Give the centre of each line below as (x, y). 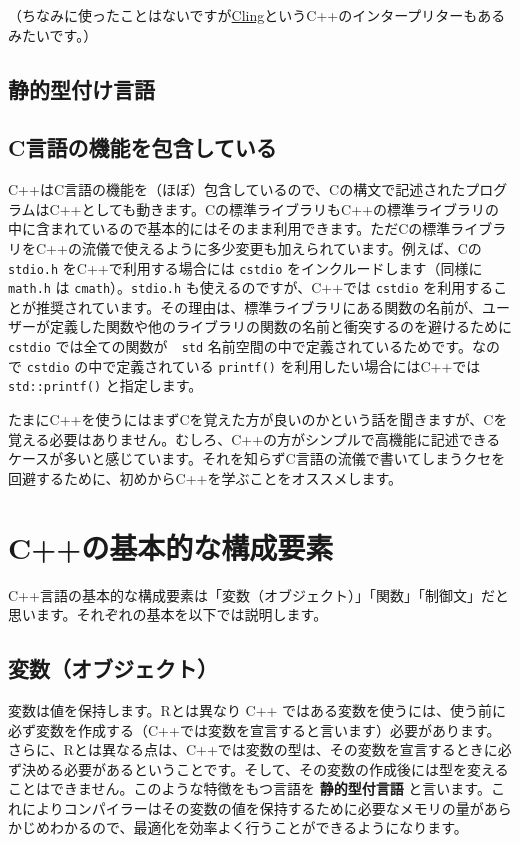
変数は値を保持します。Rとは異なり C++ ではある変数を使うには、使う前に (257, 709)
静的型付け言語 (81, 88)
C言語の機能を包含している (142, 147)
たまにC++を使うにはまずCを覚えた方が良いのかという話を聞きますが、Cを (258, 419)
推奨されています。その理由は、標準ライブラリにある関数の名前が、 (258, 306)
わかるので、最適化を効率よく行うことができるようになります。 (258, 827)
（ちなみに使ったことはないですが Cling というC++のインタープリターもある (257, 15)
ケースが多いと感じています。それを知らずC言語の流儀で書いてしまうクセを (257, 458)
